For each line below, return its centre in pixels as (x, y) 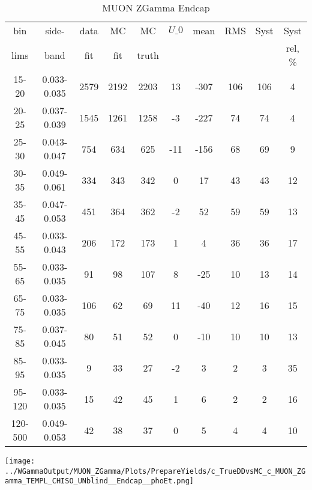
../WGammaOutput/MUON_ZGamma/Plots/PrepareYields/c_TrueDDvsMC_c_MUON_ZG (155, 471)
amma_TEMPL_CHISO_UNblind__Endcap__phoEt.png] (99, 481)
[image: (20, 461)
